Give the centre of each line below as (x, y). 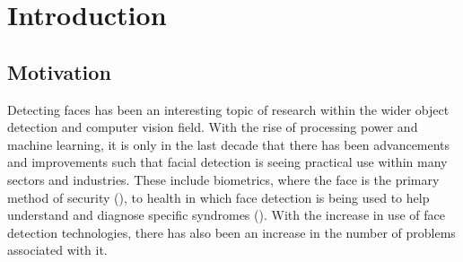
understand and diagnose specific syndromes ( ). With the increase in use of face (226, 215)
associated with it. (57, 250)
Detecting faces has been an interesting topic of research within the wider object (228, 109)
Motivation (59, 71)
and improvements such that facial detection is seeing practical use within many (227, 162)
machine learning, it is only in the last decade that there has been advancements (229, 144)
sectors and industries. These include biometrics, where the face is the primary (223, 179)
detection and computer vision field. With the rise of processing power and (213, 127)
